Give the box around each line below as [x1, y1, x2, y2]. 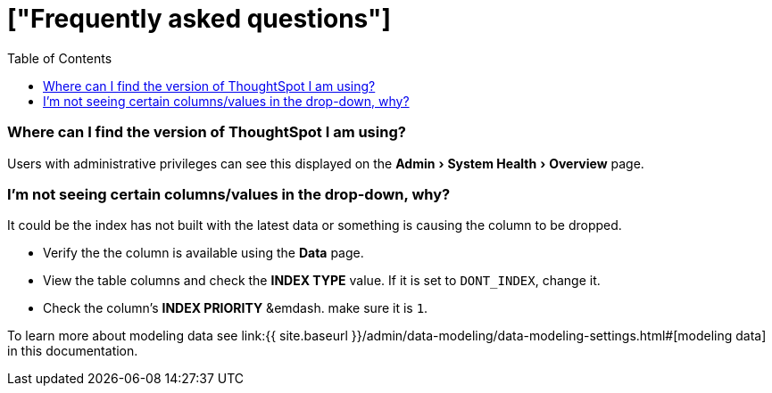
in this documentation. [7, 343, 138, 359]
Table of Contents [7, 50, 112, 66]
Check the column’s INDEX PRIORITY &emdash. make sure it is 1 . [43, 300, 428, 316]
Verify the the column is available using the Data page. [43, 245, 364, 261]
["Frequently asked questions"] [7, 4, 392, 34]
